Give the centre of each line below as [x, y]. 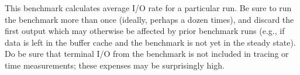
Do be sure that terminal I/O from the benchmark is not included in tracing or [147, 54]
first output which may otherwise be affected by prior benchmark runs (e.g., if [145, 31]
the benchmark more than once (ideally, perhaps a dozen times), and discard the [149, 19]
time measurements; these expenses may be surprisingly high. [115, 65]
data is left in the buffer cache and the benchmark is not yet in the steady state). [150, 42]
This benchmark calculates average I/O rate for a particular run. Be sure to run [148, 8]
